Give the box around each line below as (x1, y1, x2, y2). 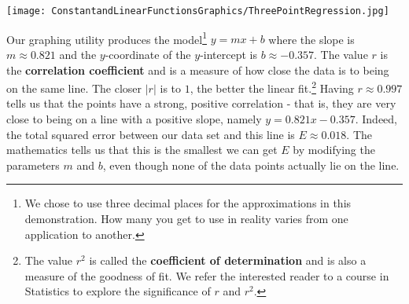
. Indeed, (355, 110, 397, 126)
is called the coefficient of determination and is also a (89, 252, 367, 269)
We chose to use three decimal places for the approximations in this (24, 195, 352, 211)
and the (59, 46, 97, 62)
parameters (6, 156, 60, 173)
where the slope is (268, 31, 355, 47)
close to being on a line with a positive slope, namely (6, 110, 262, 126)
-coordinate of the (105, 46, 191, 62)
